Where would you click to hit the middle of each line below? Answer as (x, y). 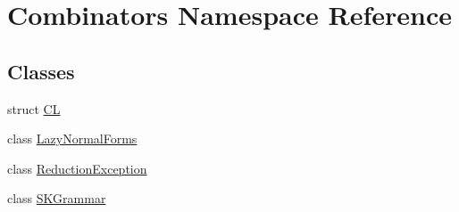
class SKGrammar (57, 198)
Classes (41, 71)
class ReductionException (77, 168)
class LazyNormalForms (72, 139)
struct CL (34, 108)
